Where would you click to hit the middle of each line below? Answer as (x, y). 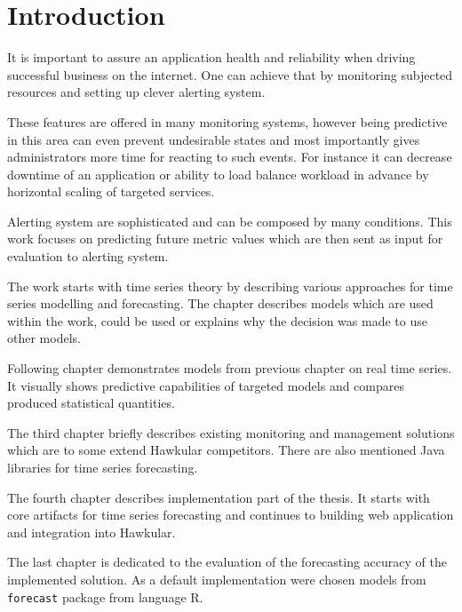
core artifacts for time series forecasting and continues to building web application (231, 515)
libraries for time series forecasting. (103, 467)
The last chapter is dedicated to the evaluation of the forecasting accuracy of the (227, 562)
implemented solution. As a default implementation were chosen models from (217, 579)
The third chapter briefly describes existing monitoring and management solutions (231, 432)
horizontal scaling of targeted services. (111, 191)
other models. (44, 338)
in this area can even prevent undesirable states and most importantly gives (214, 139)
